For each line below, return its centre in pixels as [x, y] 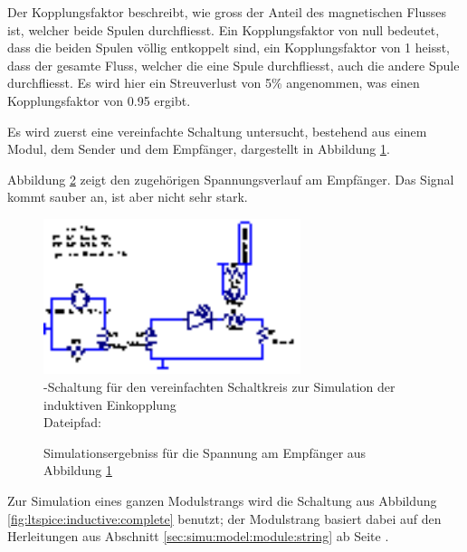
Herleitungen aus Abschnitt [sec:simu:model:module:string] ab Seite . [198, 536]
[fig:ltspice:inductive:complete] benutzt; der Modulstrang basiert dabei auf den [224, 518]
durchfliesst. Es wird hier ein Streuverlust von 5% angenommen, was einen [214, 83]
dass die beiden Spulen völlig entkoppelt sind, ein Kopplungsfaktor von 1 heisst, [229, 48]
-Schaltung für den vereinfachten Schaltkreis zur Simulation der [219, 386]
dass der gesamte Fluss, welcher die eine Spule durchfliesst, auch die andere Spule [233, 65]
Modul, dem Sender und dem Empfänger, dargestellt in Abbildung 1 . [199, 149]
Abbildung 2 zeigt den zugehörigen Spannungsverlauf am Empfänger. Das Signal [231, 179]
